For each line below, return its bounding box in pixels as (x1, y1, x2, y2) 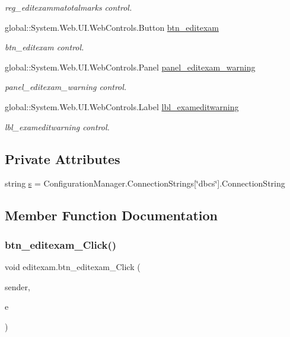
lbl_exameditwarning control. (5, 120, 110, 133)
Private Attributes (5, 149, 120, 168)
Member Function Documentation (5, 206, 218, 224)
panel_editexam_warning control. (5, 81, 127, 93)
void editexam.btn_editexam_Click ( (5, 260, 141, 272)
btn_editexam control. (5, 41, 84, 53)
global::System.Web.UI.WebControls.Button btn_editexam (5, 21, 219, 33)
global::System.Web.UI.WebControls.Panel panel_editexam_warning (5, 60, 256, 73)
